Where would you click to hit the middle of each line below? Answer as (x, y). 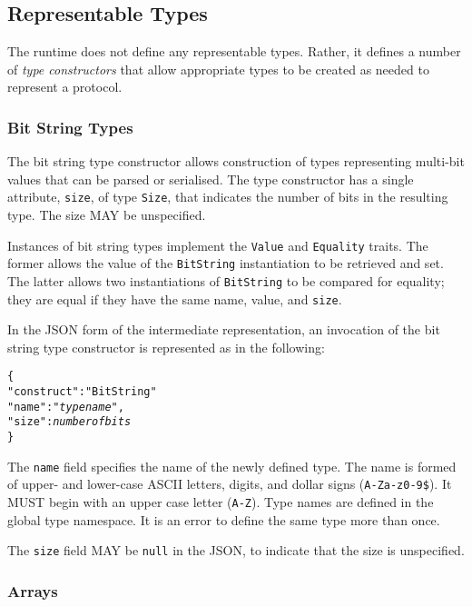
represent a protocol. (65, 87)
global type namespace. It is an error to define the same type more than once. (224, 519)
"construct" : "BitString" (82, 392)
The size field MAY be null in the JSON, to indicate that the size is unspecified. (236, 550)
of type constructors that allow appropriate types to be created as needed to (218, 69)
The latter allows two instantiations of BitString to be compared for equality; (226, 280)
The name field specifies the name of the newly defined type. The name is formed (232, 466)
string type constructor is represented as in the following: (166, 347)
